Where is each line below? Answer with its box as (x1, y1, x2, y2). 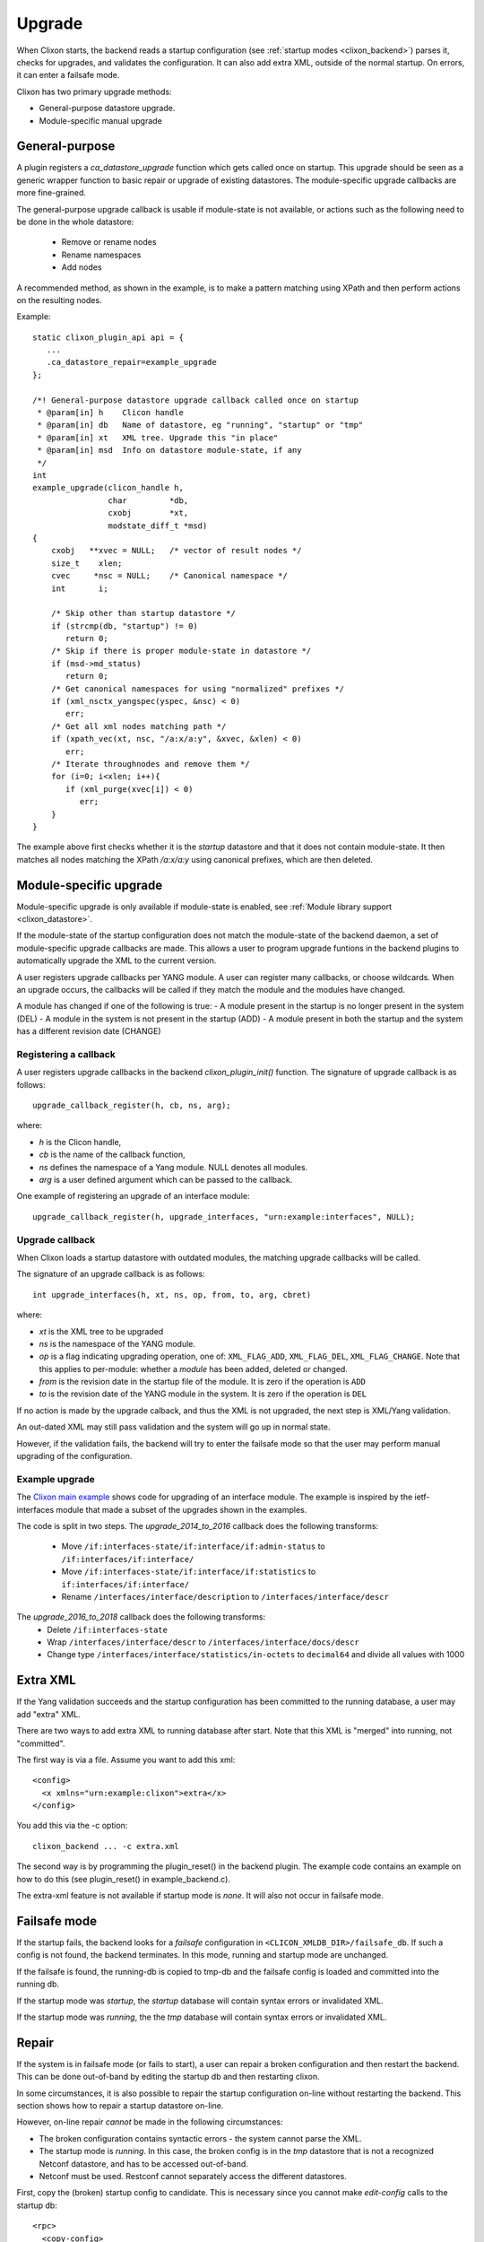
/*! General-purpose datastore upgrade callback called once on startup (32, 395, 359, 405)
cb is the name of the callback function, (39, 1149, 186, 1160)
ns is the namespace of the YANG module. (39, 1338, 196, 1349)
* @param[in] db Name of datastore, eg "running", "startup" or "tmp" (37, 420, 364, 430)
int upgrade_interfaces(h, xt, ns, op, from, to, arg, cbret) (32, 1290, 312, 1299)
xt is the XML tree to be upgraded (39, 1325, 164, 1336)
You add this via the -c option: (16, 1821, 128, 1831)
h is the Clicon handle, (39, 1136, 122, 1147)
